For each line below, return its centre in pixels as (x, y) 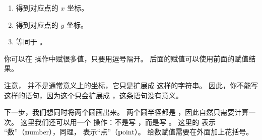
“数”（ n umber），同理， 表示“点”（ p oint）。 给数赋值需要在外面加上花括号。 (129, 132)
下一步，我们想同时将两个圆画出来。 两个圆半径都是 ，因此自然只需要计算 (126, 112)
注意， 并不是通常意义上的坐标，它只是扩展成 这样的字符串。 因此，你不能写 (131, 85)
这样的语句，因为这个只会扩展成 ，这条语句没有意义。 (93, 95)
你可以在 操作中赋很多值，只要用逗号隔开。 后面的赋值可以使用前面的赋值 (126, 58)
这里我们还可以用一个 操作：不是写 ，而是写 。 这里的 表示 (118, 122)
